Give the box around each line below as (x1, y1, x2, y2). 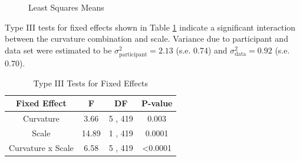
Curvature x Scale (9, 141, 74, 153)
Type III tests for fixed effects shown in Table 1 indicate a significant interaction (5, 21, 296, 33)
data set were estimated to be (5, 43, 112, 56)
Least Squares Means (28, 1, 104, 13)
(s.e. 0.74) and (176, 43, 228, 56)
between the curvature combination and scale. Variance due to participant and (5, 32, 288, 45)
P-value (141, 97, 173, 109)
